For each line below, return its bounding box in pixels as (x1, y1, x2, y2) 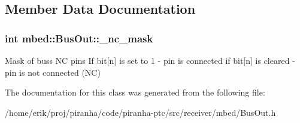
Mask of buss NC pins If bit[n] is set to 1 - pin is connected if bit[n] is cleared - (5, 54, 295, 66)
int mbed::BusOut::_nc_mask (5, 30, 153, 45)
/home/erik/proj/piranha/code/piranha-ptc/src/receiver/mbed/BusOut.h (5, 106, 276, 118)
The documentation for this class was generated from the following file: (5, 86, 265, 99)
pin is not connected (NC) (5, 66, 101, 78)
